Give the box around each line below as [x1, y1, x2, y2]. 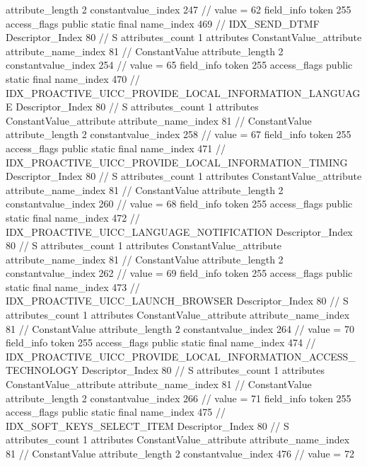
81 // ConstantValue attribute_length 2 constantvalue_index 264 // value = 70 [6, 321, 354, 336]
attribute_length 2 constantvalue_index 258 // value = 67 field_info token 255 [6, 127, 351, 142]
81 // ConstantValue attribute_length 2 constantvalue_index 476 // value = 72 [6, 446, 354, 460]
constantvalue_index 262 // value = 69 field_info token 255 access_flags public [6, 266, 353, 280]
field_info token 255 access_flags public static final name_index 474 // [6, 335, 316, 350]
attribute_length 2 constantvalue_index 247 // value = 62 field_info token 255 [6, 2, 351, 16]
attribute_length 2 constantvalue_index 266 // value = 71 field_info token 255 [6, 390, 351, 405]
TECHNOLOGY [6, 363, 78, 377]
